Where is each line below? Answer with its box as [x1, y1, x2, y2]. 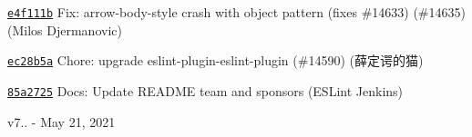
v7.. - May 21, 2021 [7, 112, 116, 131]
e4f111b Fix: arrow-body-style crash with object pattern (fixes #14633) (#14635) [7, 3, 466, 21]
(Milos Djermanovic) [7, 20, 122, 39]
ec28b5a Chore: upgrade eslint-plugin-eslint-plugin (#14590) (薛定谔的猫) [7, 51, 424, 70]
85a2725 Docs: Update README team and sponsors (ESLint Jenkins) [7, 81, 404, 100]
